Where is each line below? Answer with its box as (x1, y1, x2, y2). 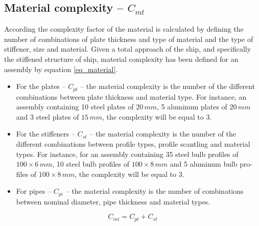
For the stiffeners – (16, 128, 75, 139)
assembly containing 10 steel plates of (16, 101, 134, 112)
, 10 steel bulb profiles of (52, 159, 129, 169)
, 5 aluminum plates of (157, 101, 227, 112)
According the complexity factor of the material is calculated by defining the (4, 24, 244, 34)
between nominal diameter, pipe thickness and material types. (16, 196, 210, 207)
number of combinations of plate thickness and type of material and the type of (4, 33, 253, 44)
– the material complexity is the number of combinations (65, 186, 244, 196)
